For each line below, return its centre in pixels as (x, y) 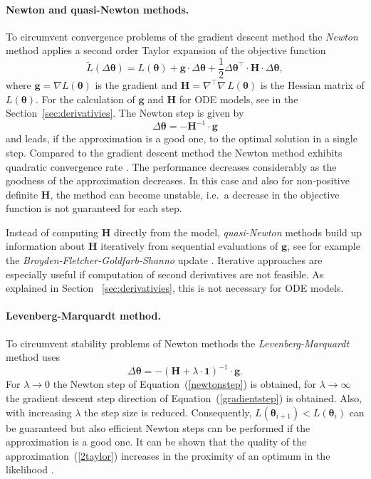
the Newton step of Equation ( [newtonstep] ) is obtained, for (184, 384)
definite (22, 194)
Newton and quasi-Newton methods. (98, 9)
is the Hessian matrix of (312, 85)
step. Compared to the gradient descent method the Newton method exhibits (174, 152)
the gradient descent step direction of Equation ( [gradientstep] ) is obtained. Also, (184, 398)
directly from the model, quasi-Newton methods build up (238, 232)
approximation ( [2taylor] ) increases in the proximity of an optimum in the (168, 455)
